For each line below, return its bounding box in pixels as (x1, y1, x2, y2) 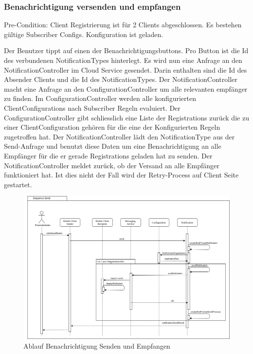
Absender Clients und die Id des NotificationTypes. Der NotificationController (4, 74, 237, 84)
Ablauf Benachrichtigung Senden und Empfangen (23, 340, 170, 351)
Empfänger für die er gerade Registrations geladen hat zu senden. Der (4, 150, 213, 160)
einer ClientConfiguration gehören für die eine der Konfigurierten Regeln (4, 122, 220, 132)
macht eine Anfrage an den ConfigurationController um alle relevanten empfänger (4, 83, 248, 94)
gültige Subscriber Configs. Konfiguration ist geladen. (4, 29, 163, 39)
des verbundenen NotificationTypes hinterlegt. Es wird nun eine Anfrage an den (4, 55, 242, 65)
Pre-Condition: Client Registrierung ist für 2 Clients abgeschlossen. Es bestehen (4, 20, 242, 30)
